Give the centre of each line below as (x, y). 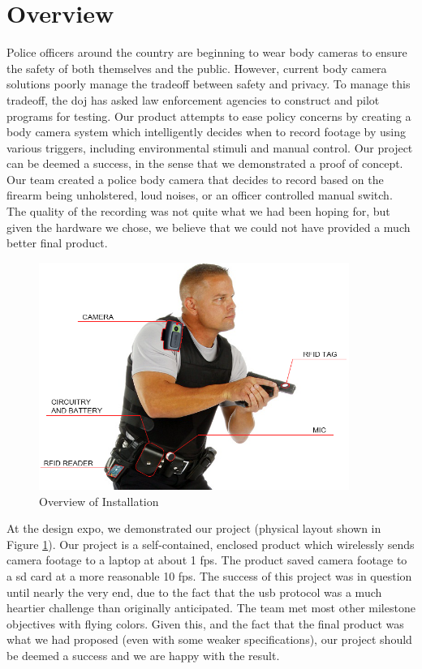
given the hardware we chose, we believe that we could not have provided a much (209, 227)
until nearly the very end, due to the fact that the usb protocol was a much (194, 592)
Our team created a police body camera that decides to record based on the (195, 179)
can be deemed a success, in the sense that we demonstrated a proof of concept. (205, 163)
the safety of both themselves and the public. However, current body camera (197, 68)
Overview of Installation (99, 501)
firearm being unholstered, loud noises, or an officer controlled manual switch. (200, 195)
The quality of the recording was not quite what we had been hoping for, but (198, 211)
